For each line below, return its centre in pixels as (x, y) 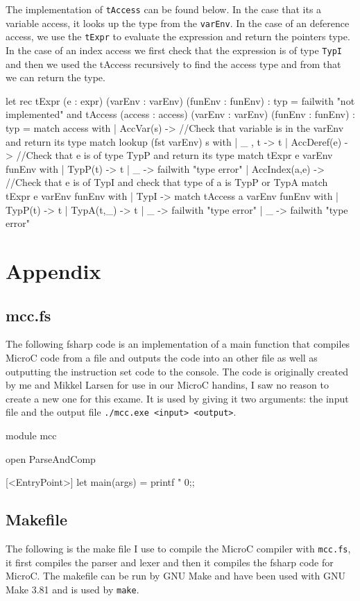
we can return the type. (55, 77)
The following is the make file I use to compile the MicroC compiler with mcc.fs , (178, 548)
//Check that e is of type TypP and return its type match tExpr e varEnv (174, 155)
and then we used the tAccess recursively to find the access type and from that (173, 64)
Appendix (53, 270)
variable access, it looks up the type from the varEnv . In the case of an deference (178, 23)
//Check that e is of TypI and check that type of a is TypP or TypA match (167, 182)
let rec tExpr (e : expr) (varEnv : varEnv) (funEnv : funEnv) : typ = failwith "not (180, 100)
